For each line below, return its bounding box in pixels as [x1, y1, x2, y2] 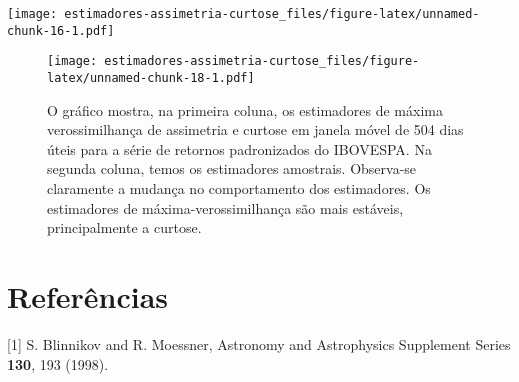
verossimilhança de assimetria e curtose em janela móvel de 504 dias [47, 119, 464, 140]
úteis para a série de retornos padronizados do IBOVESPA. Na [47, 138, 432, 159]
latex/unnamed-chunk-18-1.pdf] [47, 70, 255, 85]
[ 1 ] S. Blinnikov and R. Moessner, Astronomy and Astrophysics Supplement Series [7, 333, 511, 354]
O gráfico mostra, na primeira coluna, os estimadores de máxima [47, 99, 443, 120]
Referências [7, 275, 169, 316]
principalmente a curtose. [47, 217, 202, 238]
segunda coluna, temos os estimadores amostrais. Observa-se [47, 158, 417, 179]
